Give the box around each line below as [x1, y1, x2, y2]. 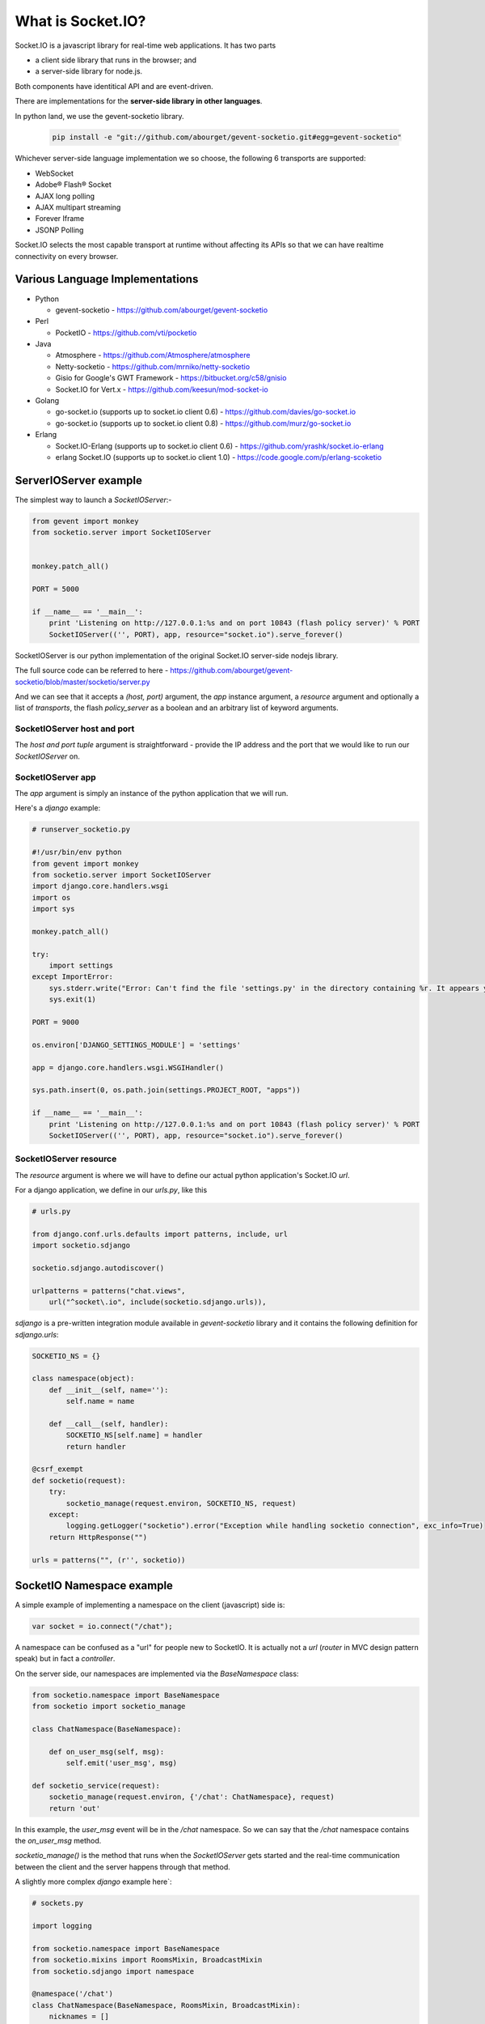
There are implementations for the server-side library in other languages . [15, 96, 263, 106]
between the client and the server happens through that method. [15, 1862, 230, 1872]
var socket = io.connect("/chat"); [32, 1622, 173, 1631]
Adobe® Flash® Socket [35, 180, 112, 189]
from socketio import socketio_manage [32, 1702, 186, 1711]
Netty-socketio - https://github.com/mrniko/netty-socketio [55, 361, 251, 372]
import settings [48, 961, 113, 971]
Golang [35, 396, 60, 406]
